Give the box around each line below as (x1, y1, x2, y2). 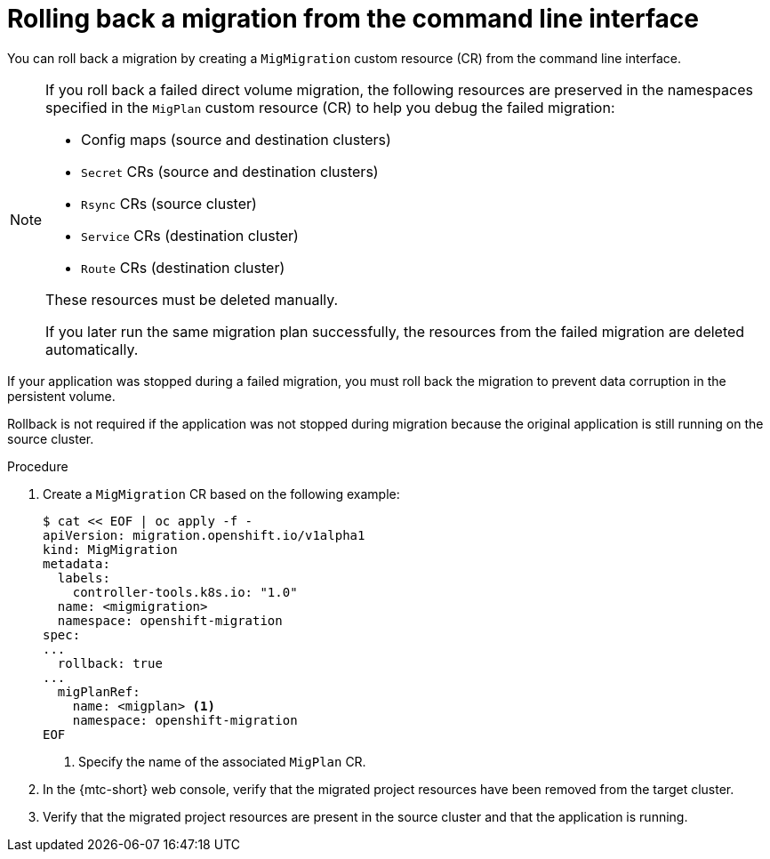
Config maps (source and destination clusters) (81, 130, 391, 149)
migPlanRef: (57, 684, 140, 699)
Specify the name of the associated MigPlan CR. (78, 753, 366, 769)
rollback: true (57, 655, 163, 670)
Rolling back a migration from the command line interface (7, 4, 699, 34)
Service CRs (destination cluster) (81, 226, 299, 245)
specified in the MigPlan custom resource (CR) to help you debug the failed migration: (45, 98, 615, 116)
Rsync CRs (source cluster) (81, 194, 257, 213)
